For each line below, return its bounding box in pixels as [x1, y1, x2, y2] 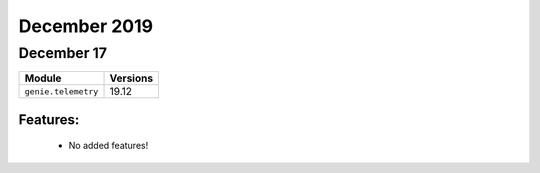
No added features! [68, 140, 149, 152]
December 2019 [18, 15, 154, 37]
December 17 [18, 44, 108, 62]
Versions [109, 71, 154, 85]
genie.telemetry [24, 86, 99, 97]
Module [24, 71, 62, 85]
